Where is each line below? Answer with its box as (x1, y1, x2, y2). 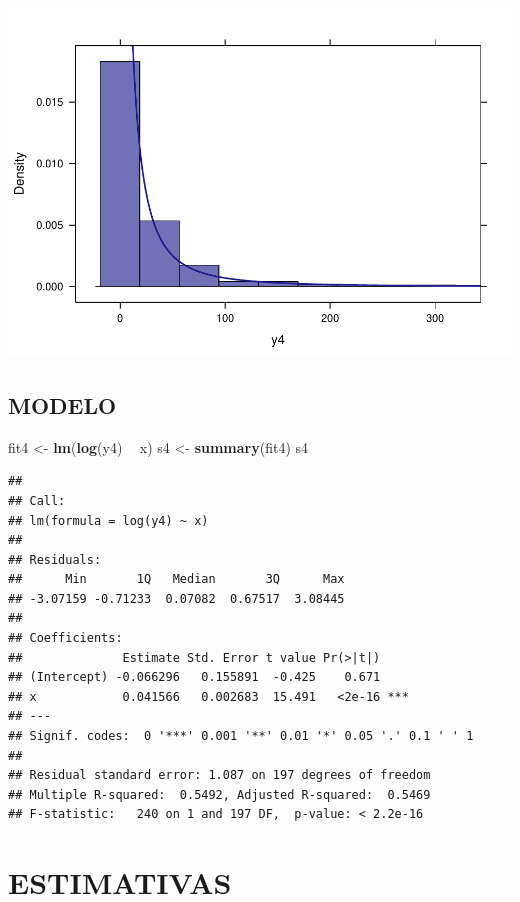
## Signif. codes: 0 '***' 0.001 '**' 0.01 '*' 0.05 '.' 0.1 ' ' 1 (8, 729, 474, 744)
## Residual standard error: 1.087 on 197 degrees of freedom (8, 768, 431, 783)
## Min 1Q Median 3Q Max (8, 572, 345, 587)
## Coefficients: (8, 631, 123, 646)
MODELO (8, 389, 117, 420)
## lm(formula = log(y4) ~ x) (8, 513, 209, 528)
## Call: (8, 493, 66, 508)
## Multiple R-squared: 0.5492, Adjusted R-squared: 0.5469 (8, 787, 431, 802)
